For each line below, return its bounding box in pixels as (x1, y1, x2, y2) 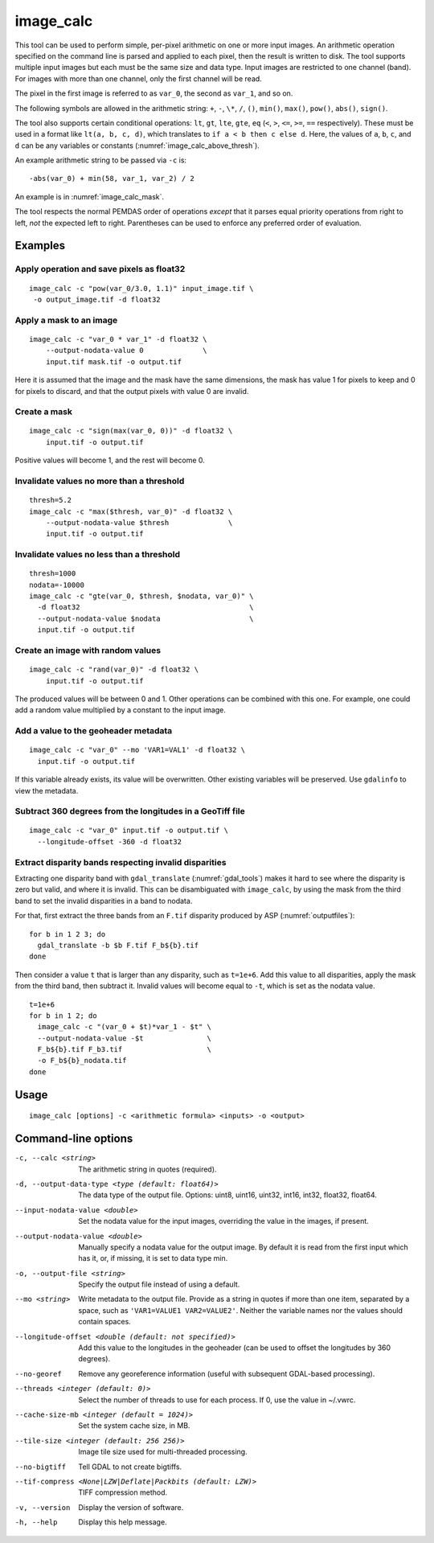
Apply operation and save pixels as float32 (14, 264, 186, 275)
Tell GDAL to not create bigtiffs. (78, 1462, 182, 1471)
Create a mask (14, 406, 72, 417)
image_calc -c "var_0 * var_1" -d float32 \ (29, 334, 208, 343)
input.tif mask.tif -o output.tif (45, 357, 182, 366)
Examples (14, 239, 66, 252)
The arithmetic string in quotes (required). (78, 1164, 217, 1174)
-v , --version (14, 1503, 71, 1512)
